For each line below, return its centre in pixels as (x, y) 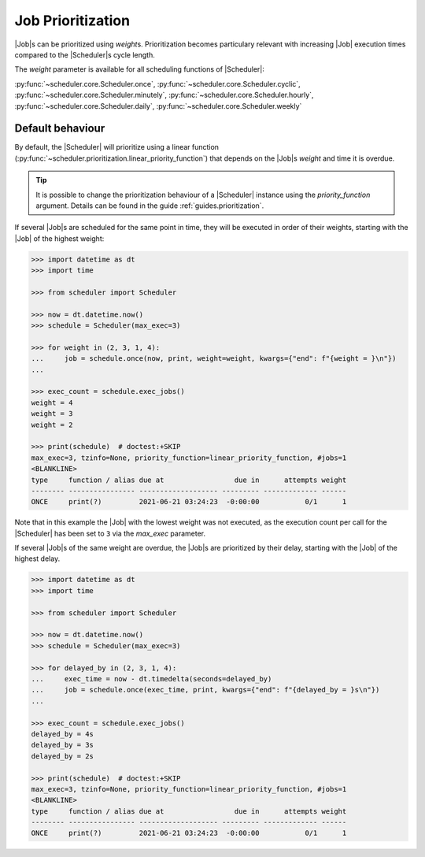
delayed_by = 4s (63, 734)
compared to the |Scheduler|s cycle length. (85, 54)
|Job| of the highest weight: (59, 238)
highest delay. (37, 558)
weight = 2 (52, 425)
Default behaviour (60, 129)
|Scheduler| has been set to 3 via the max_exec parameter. (110, 533)
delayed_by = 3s (63, 745)
